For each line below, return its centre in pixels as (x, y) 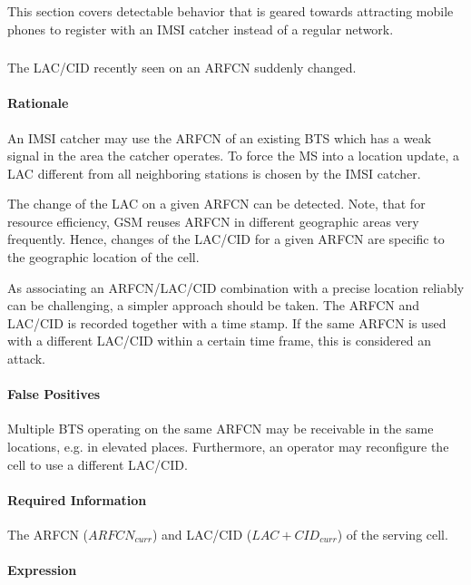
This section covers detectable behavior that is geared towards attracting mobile (231, 11)
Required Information (77, 499)
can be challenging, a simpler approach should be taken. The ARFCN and (214, 305)
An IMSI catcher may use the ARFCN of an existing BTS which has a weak (220, 137)
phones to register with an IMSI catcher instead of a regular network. (201, 29)
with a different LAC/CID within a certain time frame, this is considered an (220, 341)
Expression (42, 570)
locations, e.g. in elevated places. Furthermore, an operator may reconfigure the (228, 447)
